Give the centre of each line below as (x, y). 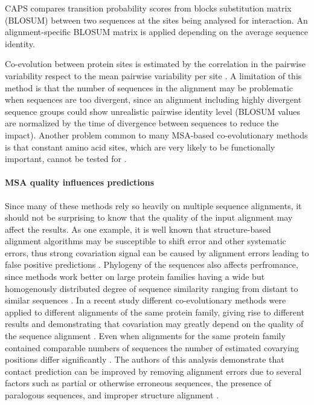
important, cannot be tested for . (66, 159)
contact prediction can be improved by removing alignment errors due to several (153, 371)
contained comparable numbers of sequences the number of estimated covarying (152, 347)
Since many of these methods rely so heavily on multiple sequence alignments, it (153, 205)
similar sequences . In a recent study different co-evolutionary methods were (146, 300)
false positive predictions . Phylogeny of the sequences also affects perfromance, (152, 264)
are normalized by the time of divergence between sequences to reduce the (142, 123)
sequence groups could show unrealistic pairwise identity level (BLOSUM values (153, 111)
